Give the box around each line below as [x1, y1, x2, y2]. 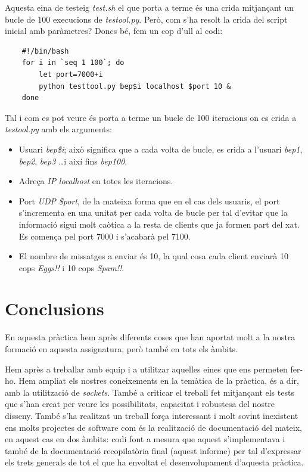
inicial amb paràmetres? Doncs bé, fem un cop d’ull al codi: [5, 24, 223, 37]
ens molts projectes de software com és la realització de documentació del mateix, [5, 421, 302, 433]
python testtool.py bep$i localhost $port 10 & [39, 82, 231, 91]
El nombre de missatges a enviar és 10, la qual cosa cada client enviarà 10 [18, 250, 288, 262]
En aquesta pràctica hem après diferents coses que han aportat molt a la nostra [5, 331, 295, 343]
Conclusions [5, 296, 104, 321]
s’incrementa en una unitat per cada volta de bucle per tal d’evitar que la [18, 206, 288, 219]
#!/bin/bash [21, 46, 69, 55]
